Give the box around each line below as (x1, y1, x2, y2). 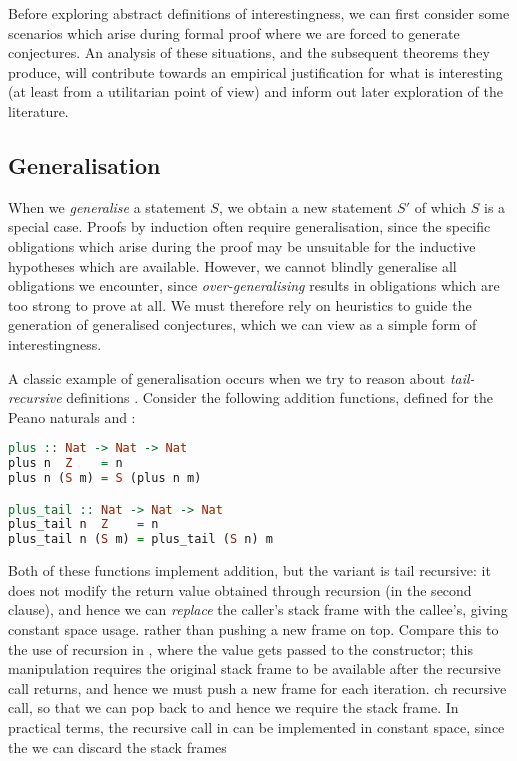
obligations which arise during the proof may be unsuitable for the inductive (8, 235, 476, 256)
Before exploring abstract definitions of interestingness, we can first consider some (8, 3, 510, 23)
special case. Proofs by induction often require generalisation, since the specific (8, 216, 491, 237)
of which (414, 196, 467, 217)
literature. (8, 100, 69, 121)
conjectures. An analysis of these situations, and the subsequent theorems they (8, 42, 490, 63)
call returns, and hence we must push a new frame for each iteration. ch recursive (8, 677, 507, 698)
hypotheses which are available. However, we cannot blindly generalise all (8, 255, 457, 276)
